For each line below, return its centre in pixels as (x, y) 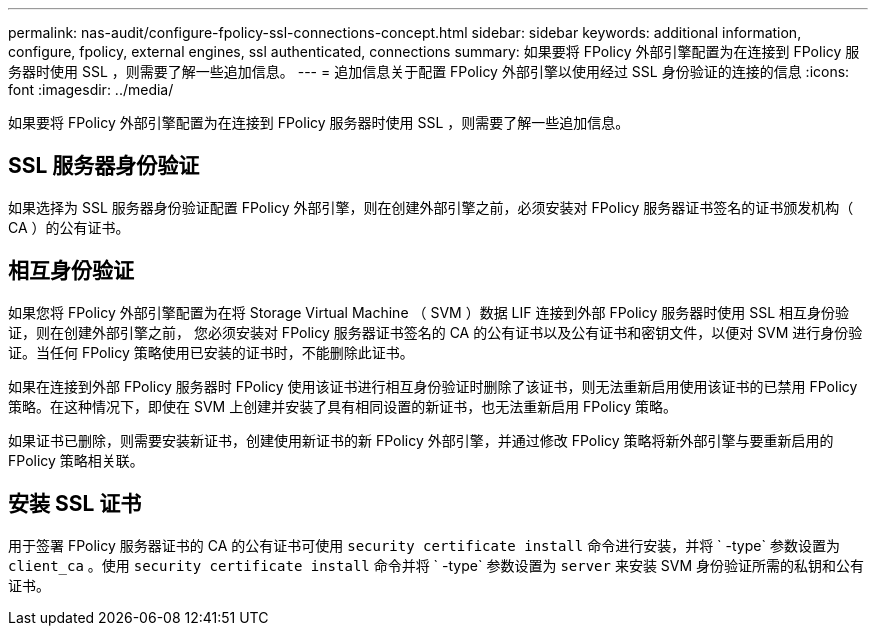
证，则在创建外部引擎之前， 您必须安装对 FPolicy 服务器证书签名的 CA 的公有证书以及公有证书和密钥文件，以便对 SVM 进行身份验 (435, 332)
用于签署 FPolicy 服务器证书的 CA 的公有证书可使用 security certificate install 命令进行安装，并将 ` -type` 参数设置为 (424, 545)
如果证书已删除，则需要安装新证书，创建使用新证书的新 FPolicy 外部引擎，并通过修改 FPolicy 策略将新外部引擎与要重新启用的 (421, 440)
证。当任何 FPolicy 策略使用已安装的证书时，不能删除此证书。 (211, 352)
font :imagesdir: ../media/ (91, 89)
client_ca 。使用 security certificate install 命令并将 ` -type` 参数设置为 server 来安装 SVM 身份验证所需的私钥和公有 (436, 565)
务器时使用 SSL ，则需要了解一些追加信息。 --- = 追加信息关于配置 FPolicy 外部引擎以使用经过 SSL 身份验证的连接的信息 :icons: (429, 71)
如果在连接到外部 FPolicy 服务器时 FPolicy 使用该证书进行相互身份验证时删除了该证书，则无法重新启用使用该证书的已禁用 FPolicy (433, 386)
